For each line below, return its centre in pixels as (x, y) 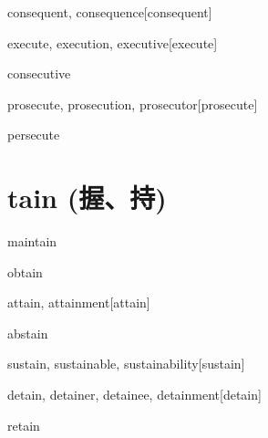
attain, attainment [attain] (79, 302)
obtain (25, 271)
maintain (32, 241)
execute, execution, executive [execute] (113, 42)
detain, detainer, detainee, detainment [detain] (134, 395)
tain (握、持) (87, 198)
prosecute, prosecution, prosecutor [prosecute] (133, 104)
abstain (28, 333)
